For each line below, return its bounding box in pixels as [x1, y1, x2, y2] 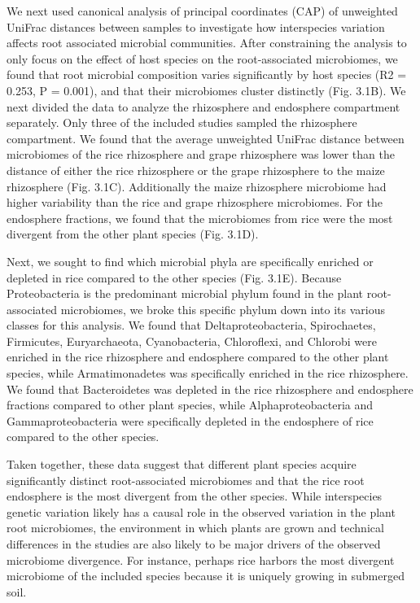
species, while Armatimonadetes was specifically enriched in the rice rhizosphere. [7, 365, 409, 382]
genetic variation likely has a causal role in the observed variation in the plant [7, 503, 396, 520]
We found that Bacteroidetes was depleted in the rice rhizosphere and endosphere [7, 380, 413, 397]
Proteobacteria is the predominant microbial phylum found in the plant [7, 285, 363, 302]
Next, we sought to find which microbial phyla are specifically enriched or [7, 252, 374, 269]
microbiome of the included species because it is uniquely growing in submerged [7, 567, 405, 584]
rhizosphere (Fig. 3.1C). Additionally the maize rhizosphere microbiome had [7, 177, 387, 194]
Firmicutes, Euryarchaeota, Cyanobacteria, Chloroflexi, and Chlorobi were [7, 332, 377, 349]
